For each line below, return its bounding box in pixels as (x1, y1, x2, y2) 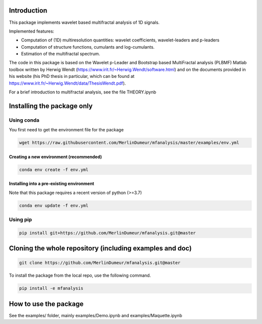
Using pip (9, 216, 33, 223)
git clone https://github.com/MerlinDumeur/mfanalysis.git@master (19, 260, 180, 266)
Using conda (9, 117, 40, 124)
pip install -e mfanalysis (19, 286, 83, 291)
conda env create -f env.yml (19, 167, 89, 172)
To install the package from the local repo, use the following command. (9, 272, 151, 278)
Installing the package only (9, 102, 93, 110)
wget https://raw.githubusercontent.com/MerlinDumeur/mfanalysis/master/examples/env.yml (19, 140, 240, 145)
